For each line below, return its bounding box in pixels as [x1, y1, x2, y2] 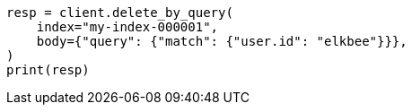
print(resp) [6, 63, 90, 77]
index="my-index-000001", [36, 20, 219, 34]
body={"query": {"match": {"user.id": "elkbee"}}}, [36, 34, 408, 48]
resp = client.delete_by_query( [6, 5, 233, 20]
